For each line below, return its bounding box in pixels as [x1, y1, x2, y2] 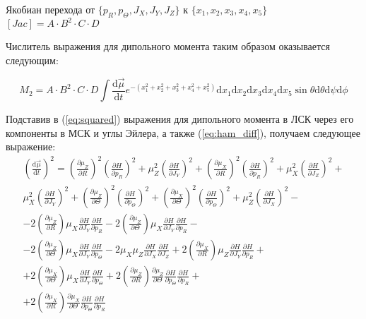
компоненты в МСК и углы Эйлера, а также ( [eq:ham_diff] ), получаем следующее [6, 125, 360, 140]
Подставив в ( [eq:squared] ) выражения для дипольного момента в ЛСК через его [6, 112, 354, 126]
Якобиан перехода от [6, 2, 95, 16]
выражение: [6, 139, 56, 154]
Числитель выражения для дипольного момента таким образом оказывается [6, 39, 330, 54]
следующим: [6, 52, 59, 67]
